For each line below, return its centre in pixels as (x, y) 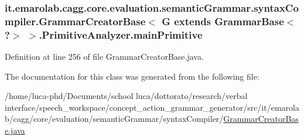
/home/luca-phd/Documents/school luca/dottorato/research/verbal (126, 96)
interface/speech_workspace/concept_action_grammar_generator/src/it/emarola (152, 107)
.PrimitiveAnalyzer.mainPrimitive (121, 34)
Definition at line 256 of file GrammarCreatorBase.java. (104, 57)
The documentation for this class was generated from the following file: (132, 76)
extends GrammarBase (229, 21)
